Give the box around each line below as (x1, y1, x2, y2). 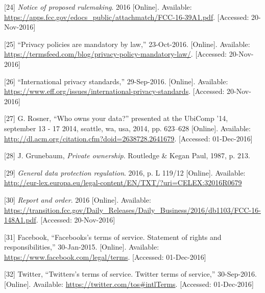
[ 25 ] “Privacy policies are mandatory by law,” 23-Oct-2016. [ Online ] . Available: (4, 38, 250, 49)
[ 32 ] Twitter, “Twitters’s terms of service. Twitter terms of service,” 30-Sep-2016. (4, 268, 257, 279)
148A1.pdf (4, 214, 36, 225)
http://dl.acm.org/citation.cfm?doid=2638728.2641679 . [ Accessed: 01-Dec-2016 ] (4, 133, 253, 143)
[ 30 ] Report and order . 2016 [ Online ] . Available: (4, 194, 151, 205)
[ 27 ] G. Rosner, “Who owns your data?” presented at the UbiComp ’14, (4, 113, 228, 124)
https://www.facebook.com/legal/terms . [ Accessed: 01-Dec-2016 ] (4, 251, 206, 262)
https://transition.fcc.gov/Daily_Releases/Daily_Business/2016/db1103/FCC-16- (4, 204, 261, 215)
